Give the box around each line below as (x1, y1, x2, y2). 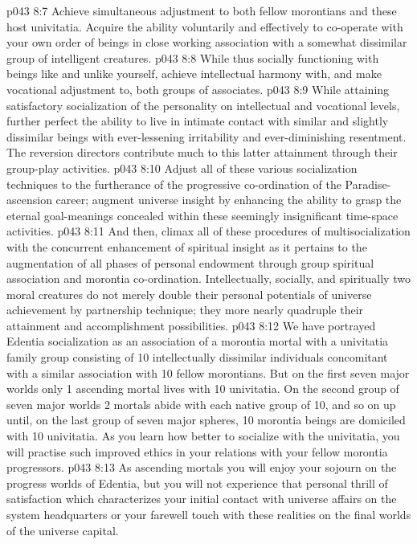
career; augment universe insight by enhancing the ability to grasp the (55, 191, 402, 208)
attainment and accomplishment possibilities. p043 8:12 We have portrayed (6, 317, 376, 333)
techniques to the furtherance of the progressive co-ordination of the (6, 175, 341, 192)
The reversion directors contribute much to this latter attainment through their (6, 144, 398, 161)
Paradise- (345, 175, 391, 192)
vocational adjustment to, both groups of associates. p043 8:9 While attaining (6, 80, 390, 97)
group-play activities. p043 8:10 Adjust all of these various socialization (6, 159, 358, 176)
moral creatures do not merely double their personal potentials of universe (6, 285, 372, 302)
